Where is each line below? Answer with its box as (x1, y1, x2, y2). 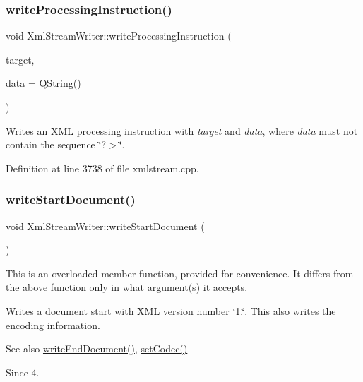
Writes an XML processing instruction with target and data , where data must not (6, 123, 358, 138)
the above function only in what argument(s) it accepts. (6, 280, 248, 294)
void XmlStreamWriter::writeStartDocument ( (6, 218, 205, 233)
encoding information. (6, 317, 100, 332)
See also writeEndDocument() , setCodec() (6, 341, 188, 356)
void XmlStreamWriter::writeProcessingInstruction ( (6, 28, 232, 43)
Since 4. (6, 364, 40, 379)
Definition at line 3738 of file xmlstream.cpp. (6, 160, 199, 175)
